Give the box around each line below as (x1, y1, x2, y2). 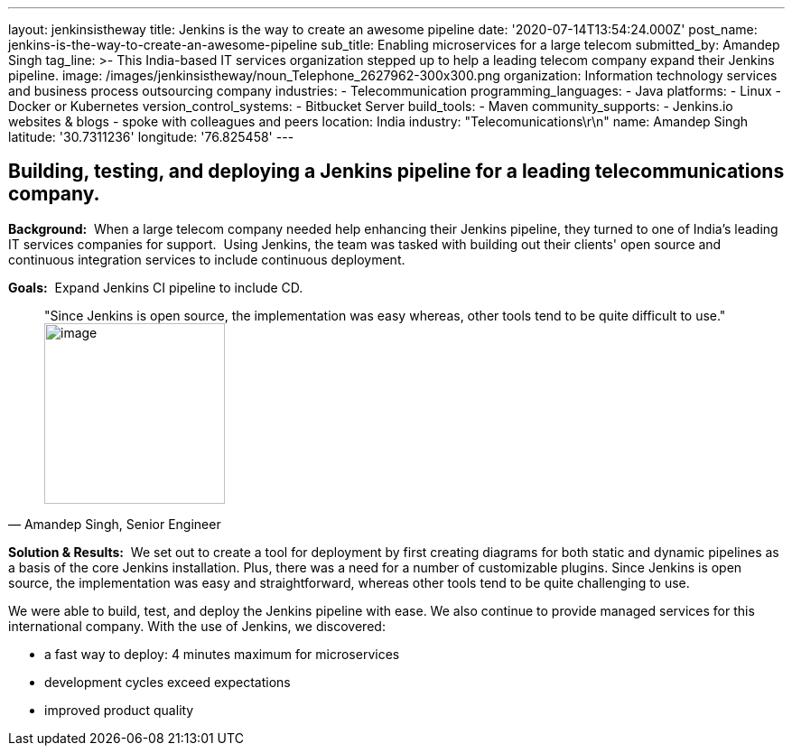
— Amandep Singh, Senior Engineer (8, 516, 221, 532)
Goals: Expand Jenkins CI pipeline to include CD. (8, 279, 303, 295)
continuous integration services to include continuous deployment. (8, 251, 405, 267)
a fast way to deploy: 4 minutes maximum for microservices (44, 646, 400, 662)
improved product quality (44, 702, 194, 718)
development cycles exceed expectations (44, 674, 291, 690)
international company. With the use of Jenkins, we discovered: (8, 618, 386, 634)
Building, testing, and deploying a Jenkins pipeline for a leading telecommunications (8, 160, 785, 183)
